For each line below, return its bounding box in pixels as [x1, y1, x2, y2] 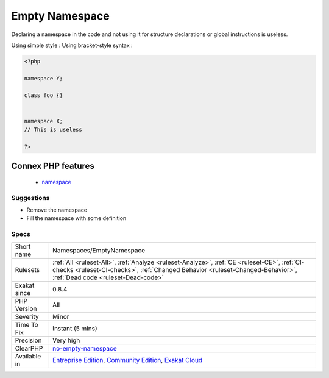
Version [15, 304, 37, 313]
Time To [15, 320, 39, 329]
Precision [15, 336, 42, 344]
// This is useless [24, 126, 82, 134]
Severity [15, 312, 39, 321]
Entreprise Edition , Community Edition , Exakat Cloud [52, 355, 203, 364]
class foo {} [24, 92, 63, 99]
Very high [52, 336, 80, 344]
